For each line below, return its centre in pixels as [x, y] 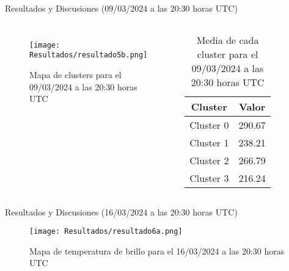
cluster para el [228, 54]
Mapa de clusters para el [75, 74]
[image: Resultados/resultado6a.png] [106, 232]
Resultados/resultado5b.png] [89, 55]
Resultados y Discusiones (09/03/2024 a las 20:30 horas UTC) [121, 8]
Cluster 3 [209, 178]
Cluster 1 [209, 142]
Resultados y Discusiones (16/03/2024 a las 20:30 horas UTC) [121, 211]
